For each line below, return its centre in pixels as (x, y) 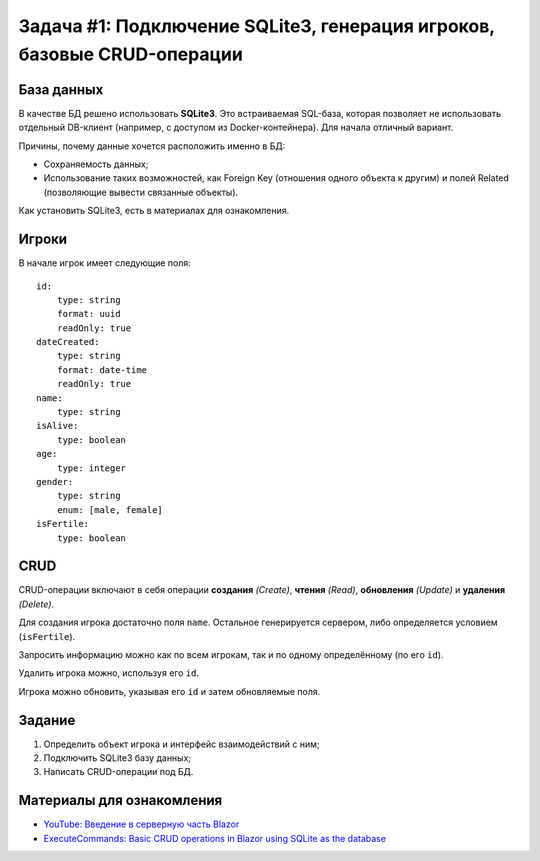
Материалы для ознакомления (120, 800)
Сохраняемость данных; (96, 164)
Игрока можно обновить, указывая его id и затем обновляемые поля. (169, 691)
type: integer (91, 468)
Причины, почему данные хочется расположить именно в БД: (152, 146)
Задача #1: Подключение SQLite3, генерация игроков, (256, 26)
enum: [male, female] (110, 509)
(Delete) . (36, 604)
